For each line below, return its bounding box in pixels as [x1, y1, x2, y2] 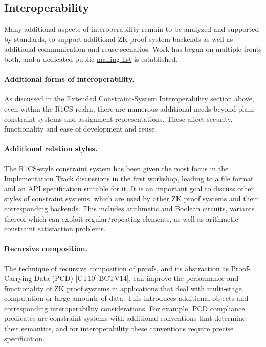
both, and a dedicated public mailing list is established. [4, 53, 178, 64]
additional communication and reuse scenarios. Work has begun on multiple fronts [4, 44, 262, 54]
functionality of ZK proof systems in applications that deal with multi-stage [4, 283, 242, 293]
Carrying [4, 273, 32, 284]
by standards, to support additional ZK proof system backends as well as [4, 33, 233, 44]
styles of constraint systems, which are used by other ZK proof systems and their [4, 193, 258, 204]
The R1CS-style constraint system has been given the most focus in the [4, 163, 229, 174]
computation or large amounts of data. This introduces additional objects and [4, 293, 249, 303]
